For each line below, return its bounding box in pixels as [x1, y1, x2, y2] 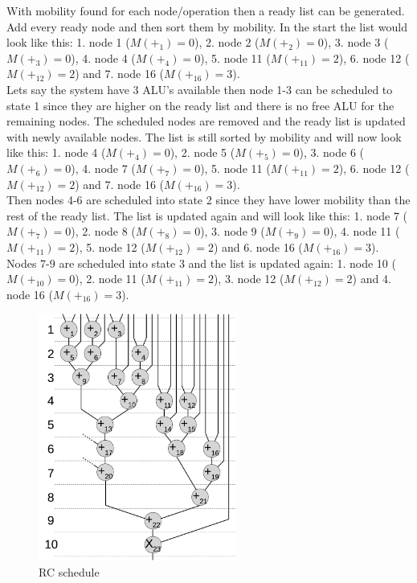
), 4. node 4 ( [71, 49, 136, 66]
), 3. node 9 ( [200, 223, 265, 240]
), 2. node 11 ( [75, 270, 145, 287]
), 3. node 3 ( [323, 34, 389, 51]
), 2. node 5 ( [170, 144, 235, 161]
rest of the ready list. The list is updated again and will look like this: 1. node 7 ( [6, 207, 408, 224]
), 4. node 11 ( [329, 223, 400, 240]
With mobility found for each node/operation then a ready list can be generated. [6, 2, 405, 18]
